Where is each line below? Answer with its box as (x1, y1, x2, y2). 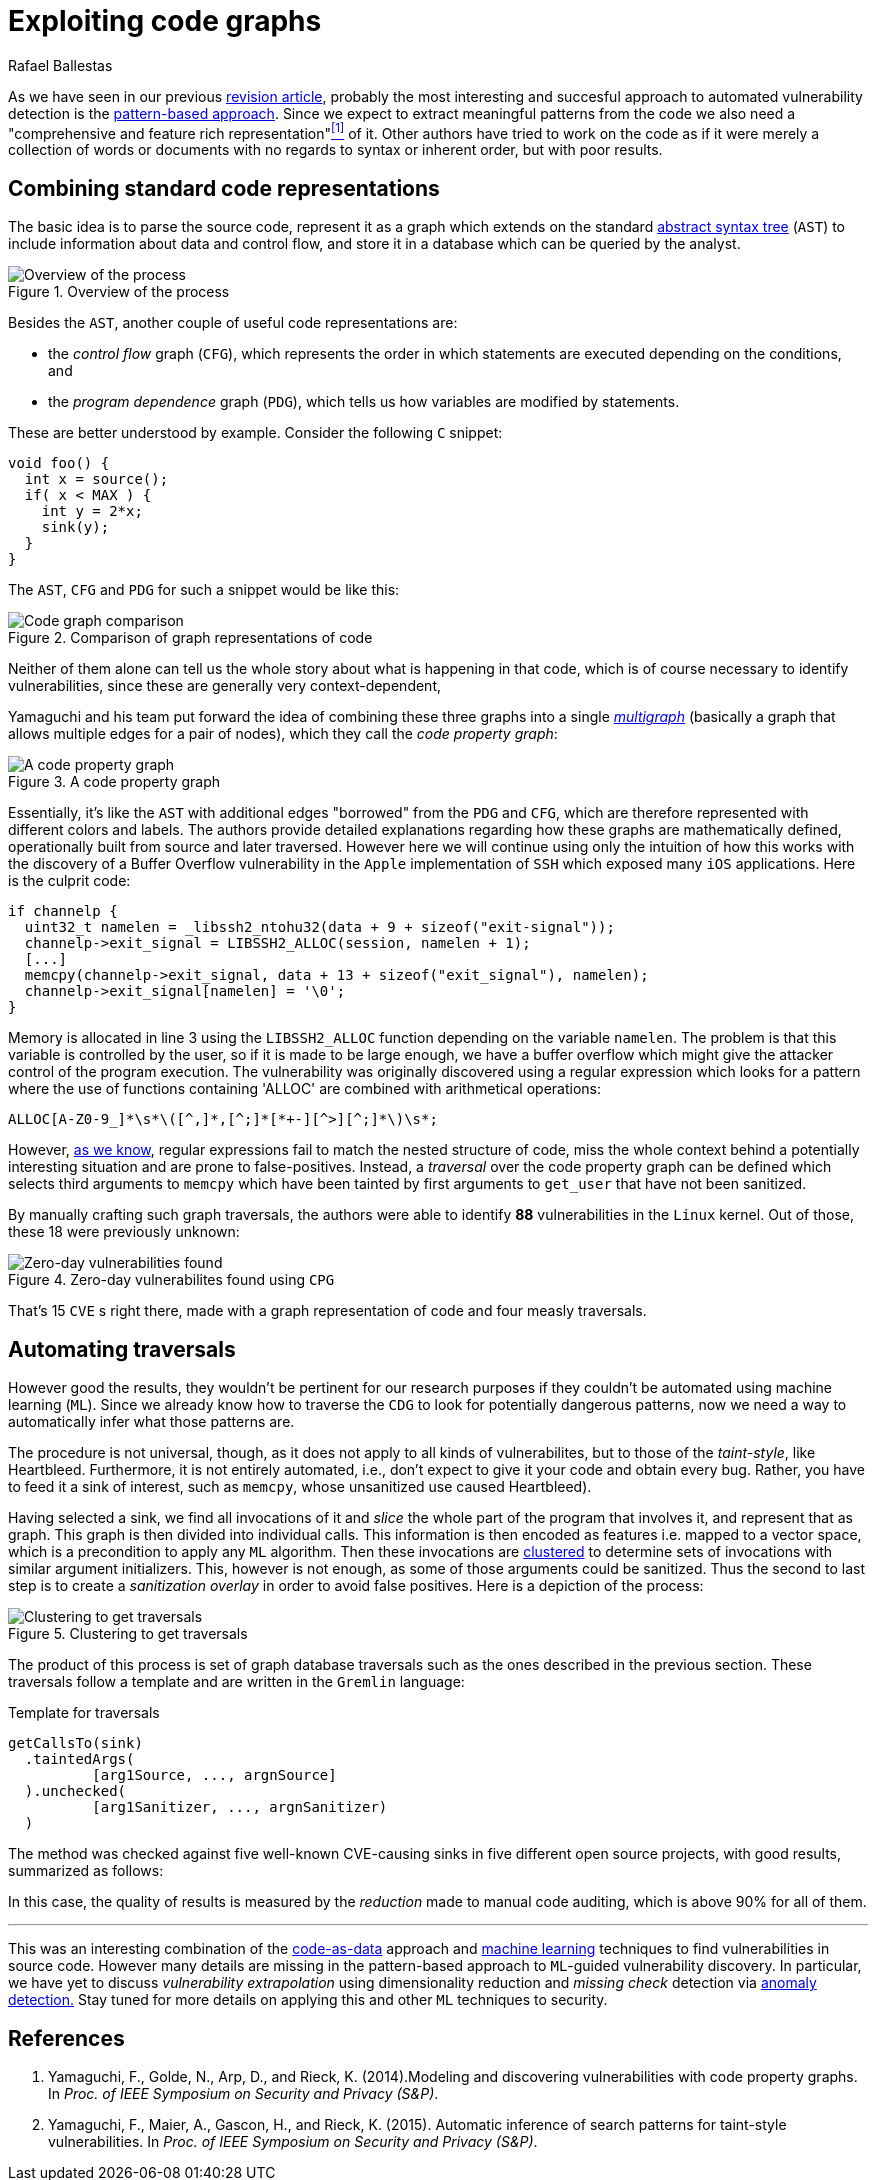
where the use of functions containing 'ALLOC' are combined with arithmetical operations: (8, 1080, 602, 1098)
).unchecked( (24, 1783, 127, 1800)
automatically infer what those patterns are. (8, 1413, 295, 1431)
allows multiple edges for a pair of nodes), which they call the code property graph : (8, 725, 558, 743)
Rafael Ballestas (8, 56, 113, 74)
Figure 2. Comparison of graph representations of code (8, 629, 373, 647)
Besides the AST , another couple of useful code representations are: (8, 314, 458, 332)
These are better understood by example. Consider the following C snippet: (8, 424, 503, 442)
